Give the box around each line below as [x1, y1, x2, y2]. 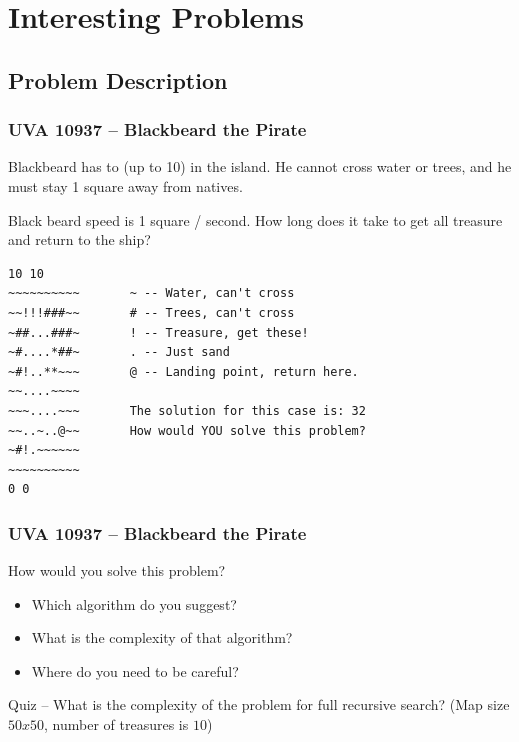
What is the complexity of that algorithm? [31, 627, 293, 648]
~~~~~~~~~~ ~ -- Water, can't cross [8, 286, 295, 301]
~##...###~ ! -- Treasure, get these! [8, 325, 309, 340]
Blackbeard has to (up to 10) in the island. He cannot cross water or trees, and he [8, 156, 512, 177]
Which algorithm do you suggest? [31, 593, 237, 614]
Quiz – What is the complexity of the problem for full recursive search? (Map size [8, 694, 510, 715]
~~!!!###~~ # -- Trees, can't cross [8, 305, 295, 320]
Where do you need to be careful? [31, 660, 239, 681]
